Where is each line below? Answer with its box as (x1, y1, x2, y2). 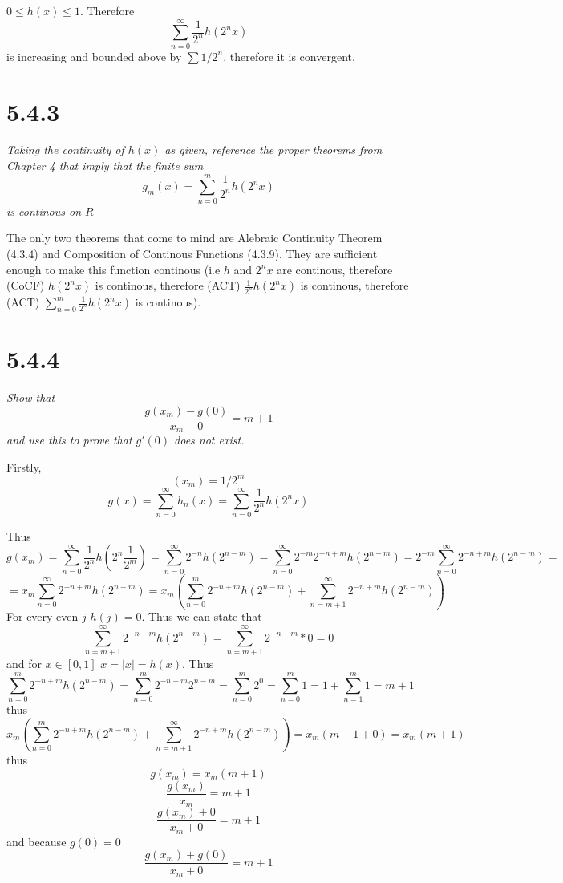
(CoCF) (6, 277, 45, 294)
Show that (6, 388, 55, 405)
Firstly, (6, 458, 42, 475)
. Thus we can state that (141, 608, 262, 625)
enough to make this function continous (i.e (6, 261, 221, 277)
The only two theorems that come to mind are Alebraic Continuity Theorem (6, 229, 383, 246)
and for (6, 655, 43, 672)
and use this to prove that (6, 431, 132, 448)
